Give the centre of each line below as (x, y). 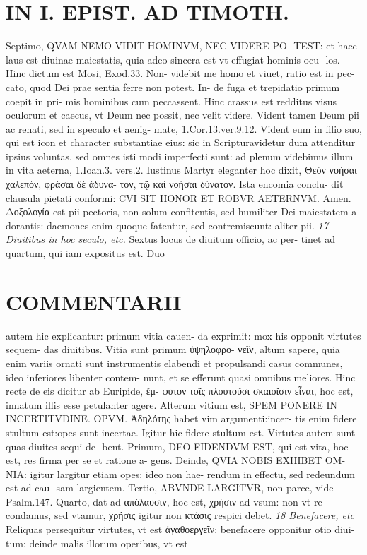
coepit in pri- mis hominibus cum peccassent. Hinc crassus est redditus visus (171, 101)
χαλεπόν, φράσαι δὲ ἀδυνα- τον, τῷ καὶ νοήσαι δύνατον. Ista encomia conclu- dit (175, 184)
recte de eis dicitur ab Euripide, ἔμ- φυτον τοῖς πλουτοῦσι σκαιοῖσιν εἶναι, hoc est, (180, 391)
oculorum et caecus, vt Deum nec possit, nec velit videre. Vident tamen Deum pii (182, 115)
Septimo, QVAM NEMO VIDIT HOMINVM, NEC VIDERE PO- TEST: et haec (181, 46)
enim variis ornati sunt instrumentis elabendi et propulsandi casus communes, (174, 363)
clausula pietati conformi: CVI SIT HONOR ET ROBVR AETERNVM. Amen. (179, 197)
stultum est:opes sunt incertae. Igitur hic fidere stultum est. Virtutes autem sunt (181, 432)
